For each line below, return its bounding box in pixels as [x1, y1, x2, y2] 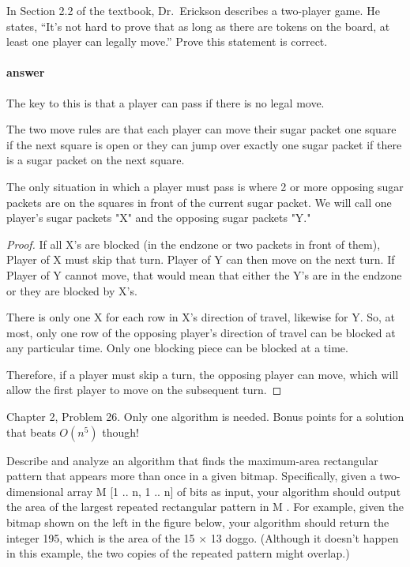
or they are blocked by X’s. [6, 282, 137, 299]
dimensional [6, 483, 64, 499]
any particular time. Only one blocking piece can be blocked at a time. [6, 340, 348, 356]
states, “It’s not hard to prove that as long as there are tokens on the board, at [6, 17, 390, 34]
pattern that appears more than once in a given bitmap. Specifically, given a [6, 467, 376, 484]
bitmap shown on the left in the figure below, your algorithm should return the [6, 514, 389, 531]
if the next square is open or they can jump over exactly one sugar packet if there [6, 136, 402, 152]
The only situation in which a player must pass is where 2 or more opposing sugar [6, 178, 404, 194]
